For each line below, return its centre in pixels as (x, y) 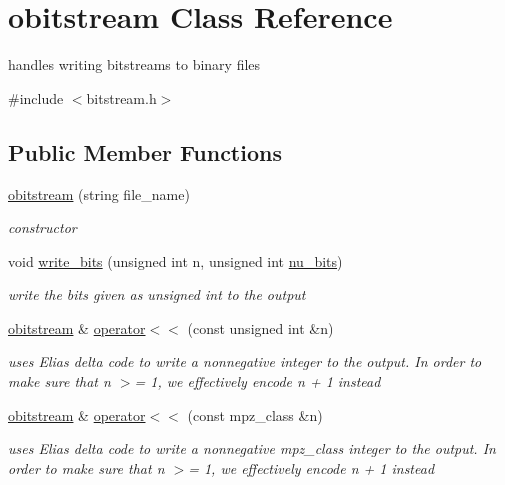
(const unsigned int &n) (260, 327)
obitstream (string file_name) (99, 193)
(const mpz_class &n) (255, 414)
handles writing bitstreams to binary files (134, 64)
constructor (42, 227)
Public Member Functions (145, 151)
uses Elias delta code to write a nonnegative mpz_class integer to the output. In (252, 448)
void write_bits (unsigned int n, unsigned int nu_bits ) (175, 260)
